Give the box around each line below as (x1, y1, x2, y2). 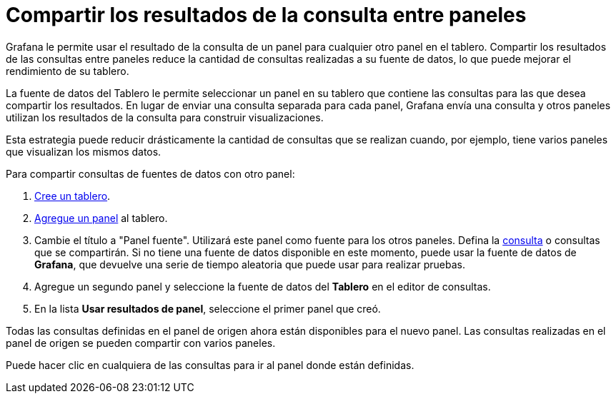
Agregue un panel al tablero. (34, 211, 168, 224)
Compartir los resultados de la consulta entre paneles (6, 3, 527, 27)
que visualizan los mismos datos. (6, 145, 162, 158)
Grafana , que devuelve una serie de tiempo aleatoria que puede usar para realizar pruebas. (34, 258, 465, 271)
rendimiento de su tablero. (6, 64, 129, 77)
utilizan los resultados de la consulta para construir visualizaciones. (6, 111, 324, 123)
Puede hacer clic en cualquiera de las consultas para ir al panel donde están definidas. (6, 358, 414, 371)
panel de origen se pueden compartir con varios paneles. (6, 336, 276, 349)
